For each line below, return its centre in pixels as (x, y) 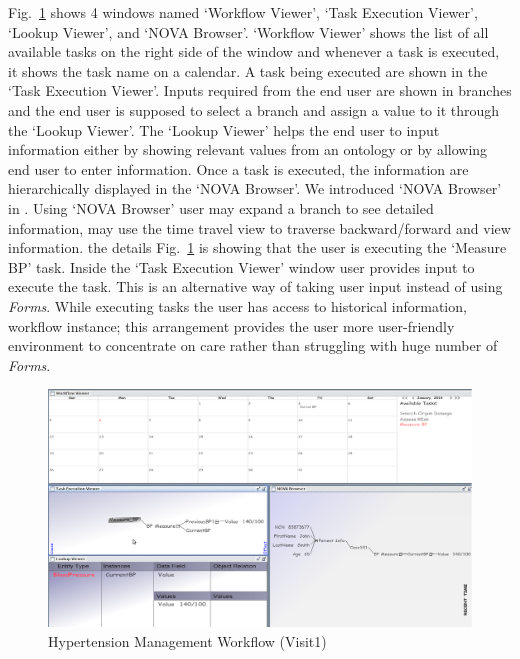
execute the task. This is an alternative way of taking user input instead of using (255, 286)
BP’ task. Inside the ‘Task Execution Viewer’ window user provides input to (241, 266)
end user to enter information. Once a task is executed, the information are (238, 168)
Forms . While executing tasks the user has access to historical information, (237, 305)
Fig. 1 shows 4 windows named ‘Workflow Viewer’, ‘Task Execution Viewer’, (243, 12)
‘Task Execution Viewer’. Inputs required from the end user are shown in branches (260, 90)
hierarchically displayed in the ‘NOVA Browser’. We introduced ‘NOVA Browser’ (255, 188)
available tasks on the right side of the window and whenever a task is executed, (254, 51)
